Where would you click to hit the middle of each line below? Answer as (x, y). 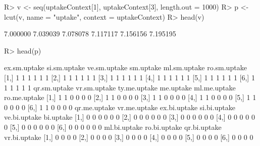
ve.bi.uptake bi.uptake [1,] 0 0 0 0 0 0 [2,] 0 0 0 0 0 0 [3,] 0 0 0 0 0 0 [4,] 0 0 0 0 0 (129, 117)
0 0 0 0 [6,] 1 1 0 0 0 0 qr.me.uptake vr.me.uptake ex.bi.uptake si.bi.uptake (120, 107)
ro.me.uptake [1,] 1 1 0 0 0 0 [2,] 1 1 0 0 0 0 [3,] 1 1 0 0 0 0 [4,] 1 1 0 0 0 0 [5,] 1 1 (130, 97)
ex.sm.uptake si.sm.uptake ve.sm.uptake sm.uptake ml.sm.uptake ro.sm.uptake (125, 67)
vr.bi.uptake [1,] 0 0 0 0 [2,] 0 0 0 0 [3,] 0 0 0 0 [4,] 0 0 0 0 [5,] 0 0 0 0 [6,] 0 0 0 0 (129, 137)
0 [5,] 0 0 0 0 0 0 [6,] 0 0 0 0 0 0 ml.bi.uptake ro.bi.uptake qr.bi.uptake (113, 127)
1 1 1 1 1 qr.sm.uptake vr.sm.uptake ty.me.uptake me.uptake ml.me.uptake (120, 87)
